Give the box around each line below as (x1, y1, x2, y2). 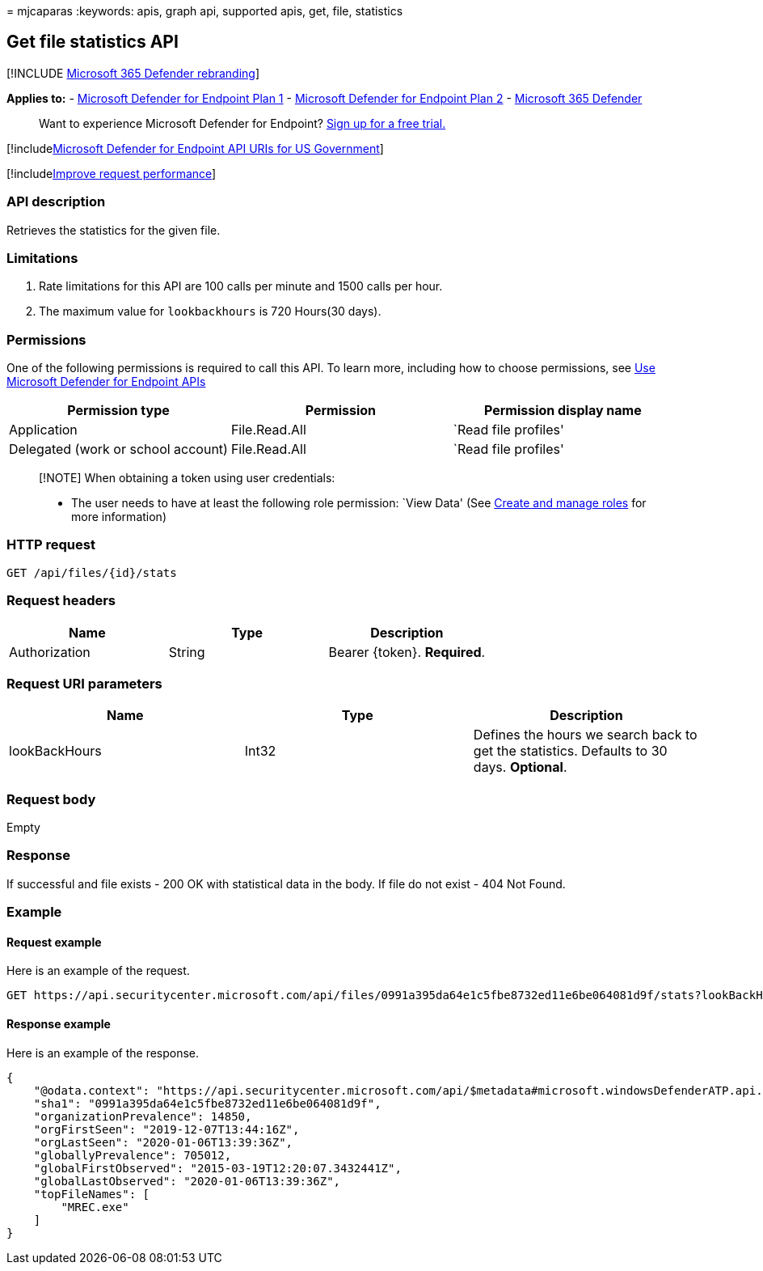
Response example (6, 1017, 111, 1032)
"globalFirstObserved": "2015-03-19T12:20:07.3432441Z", (33, 1161, 402, 1175)
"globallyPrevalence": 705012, (33, 1148, 232, 1162)
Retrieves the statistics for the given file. (6, 222, 221, 237)
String (168, 643, 205, 660)
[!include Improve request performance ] (6, 166, 217, 180)
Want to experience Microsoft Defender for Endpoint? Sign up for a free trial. (39, 116, 446, 130)
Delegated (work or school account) (9, 441, 228, 458)
